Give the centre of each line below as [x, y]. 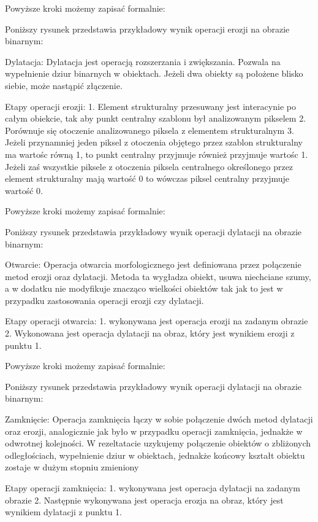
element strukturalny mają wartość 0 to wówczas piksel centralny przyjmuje [147, 178]
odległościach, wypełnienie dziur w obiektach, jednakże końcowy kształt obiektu [155, 455]
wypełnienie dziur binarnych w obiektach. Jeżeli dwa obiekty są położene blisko [154, 73]
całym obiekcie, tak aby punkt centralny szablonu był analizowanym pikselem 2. [156, 118]
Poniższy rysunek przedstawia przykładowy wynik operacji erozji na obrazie [147, 29]
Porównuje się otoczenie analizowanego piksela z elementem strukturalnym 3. [150, 130]
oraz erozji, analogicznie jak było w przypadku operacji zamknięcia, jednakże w [154, 431]
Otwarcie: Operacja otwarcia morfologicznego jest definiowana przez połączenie [153, 264]
